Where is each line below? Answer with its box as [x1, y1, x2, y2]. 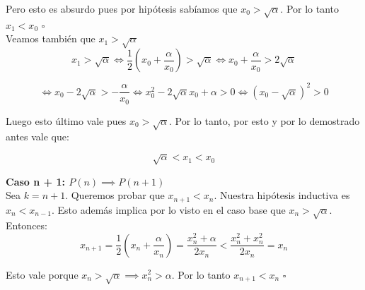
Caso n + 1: [6, 174, 65, 188]
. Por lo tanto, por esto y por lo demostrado [169, 113, 360, 128]
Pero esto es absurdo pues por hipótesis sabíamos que [6, 1, 238, 16]
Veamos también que [6, 31, 95, 46]
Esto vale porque [6, 267, 79, 282]
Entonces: [6, 218, 47, 233]
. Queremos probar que [65, 188, 165, 203]
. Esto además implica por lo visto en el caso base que [52, 202, 286, 217]
